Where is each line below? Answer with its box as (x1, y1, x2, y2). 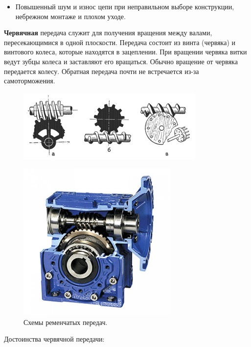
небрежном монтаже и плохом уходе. (15, 11, 126, 21)
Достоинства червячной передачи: (4, 333, 105, 344)
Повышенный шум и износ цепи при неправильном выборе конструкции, (15, 1, 234, 11)
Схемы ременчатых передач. (23, 317, 108, 327)
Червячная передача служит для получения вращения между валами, (4, 27, 212, 38)
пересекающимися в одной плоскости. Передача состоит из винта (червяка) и (4, 37, 236, 47)
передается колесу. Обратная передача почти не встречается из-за (4, 66, 199, 76)
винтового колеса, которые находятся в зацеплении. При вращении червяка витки (4, 47, 247, 57)
